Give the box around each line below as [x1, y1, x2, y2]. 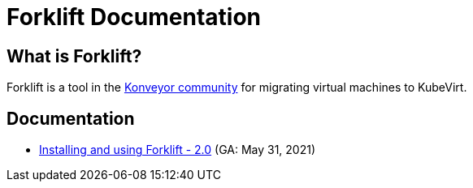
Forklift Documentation [7, 3, 262, 31]
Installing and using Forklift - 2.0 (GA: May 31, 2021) [39, 143, 316, 157]
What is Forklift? [7, 45, 142, 66]
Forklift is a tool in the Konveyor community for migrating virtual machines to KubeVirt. [7, 80, 467, 95]
